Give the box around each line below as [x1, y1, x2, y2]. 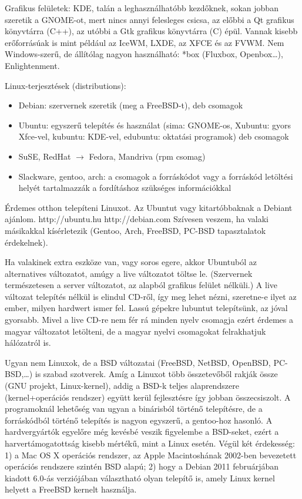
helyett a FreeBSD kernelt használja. [5, 483, 137, 495]
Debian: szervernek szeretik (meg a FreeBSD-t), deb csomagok [18, 99, 243, 111]
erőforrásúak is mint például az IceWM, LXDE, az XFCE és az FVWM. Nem [5, 36, 284, 48]
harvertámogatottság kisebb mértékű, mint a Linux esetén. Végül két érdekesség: [5, 437, 295, 449]
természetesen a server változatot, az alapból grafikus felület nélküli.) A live [5, 279, 277, 291]
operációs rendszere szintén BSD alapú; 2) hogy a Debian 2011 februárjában [5, 460, 279, 472]
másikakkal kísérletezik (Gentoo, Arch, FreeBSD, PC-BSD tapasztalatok [5, 224, 266, 236]
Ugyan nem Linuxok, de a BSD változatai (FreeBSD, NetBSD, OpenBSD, [5, 356, 271, 368]
